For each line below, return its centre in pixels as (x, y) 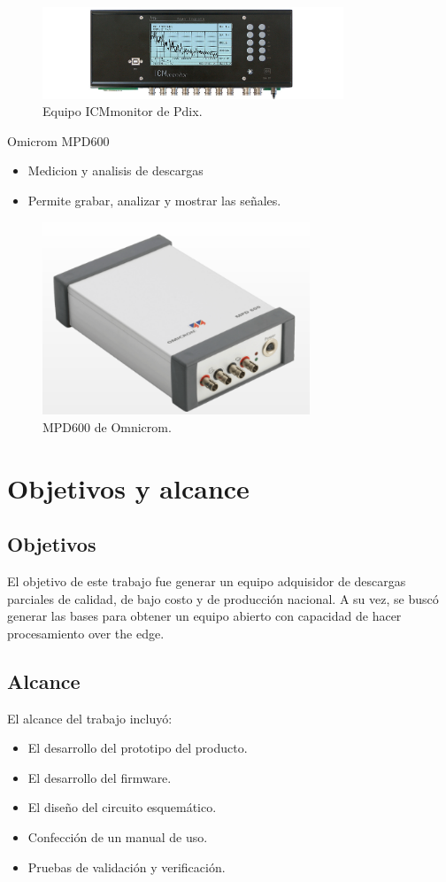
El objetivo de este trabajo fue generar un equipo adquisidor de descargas (207, 581)
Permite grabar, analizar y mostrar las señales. (154, 201)
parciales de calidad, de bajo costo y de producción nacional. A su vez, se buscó (223, 598)
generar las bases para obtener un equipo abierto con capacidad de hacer (204, 616)
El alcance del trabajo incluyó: (90, 718)
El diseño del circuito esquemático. (122, 807)
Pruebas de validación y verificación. (127, 867)
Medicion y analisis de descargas (115, 170)
